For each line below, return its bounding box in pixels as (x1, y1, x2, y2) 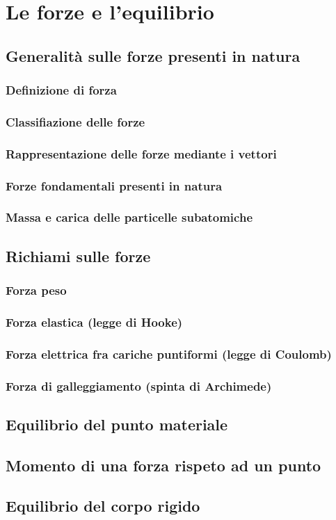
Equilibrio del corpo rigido (6, 495, 200, 517)
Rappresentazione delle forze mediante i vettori (6, 145, 277, 162)
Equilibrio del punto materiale (6, 413, 228, 434)
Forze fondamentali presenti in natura (6, 177, 223, 194)
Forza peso (6, 282, 67, 299)
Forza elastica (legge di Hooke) (6, 313, 183, 330)
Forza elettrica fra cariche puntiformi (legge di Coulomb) (6, 345, 332, 362)
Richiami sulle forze (6, 245, 151, 266)
